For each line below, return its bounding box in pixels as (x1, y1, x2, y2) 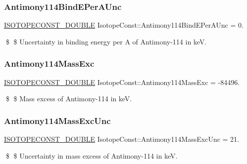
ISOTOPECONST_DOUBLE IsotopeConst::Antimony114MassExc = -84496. (4, 77, 240, 87)
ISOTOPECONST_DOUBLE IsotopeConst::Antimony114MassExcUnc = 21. (4, 134, 239, 144)
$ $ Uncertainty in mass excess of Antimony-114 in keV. (5, 150, 178, 161)
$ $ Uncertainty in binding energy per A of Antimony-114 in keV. (5, 36, 207, 46)
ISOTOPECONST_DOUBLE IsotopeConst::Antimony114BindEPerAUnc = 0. (4, 20, 244, 30)
